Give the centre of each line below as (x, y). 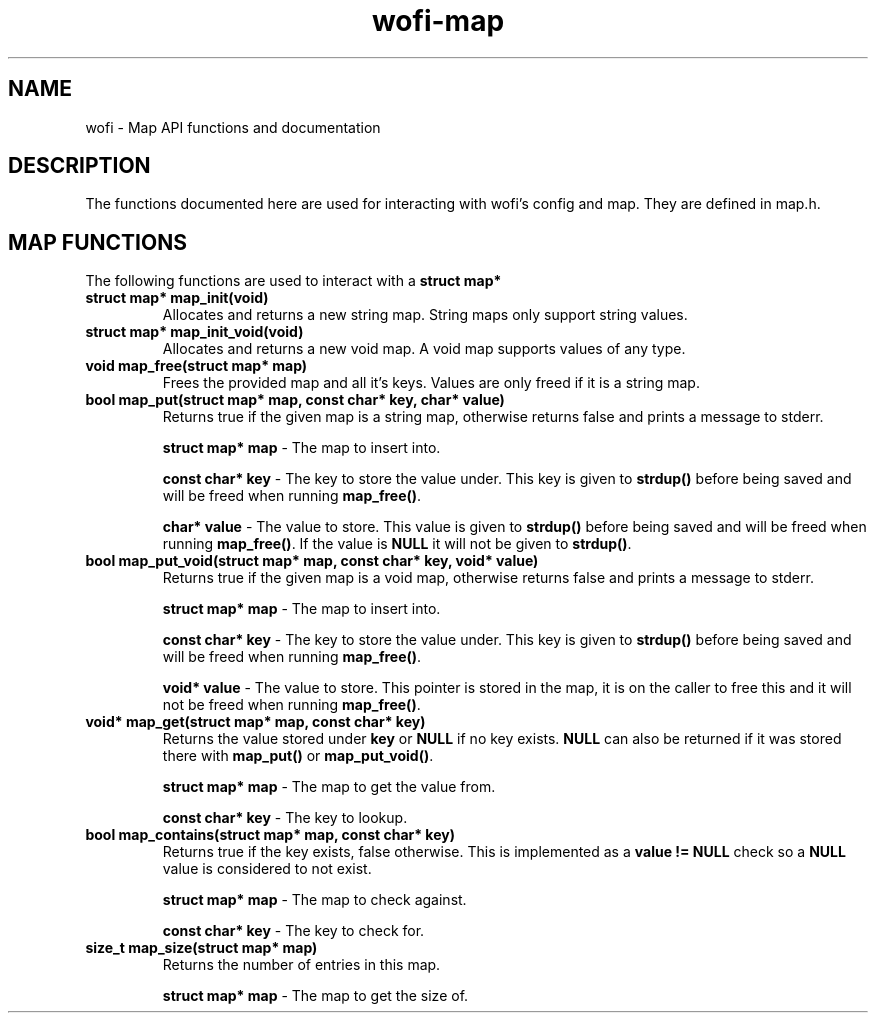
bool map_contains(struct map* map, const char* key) (270, 835)
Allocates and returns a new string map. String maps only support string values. (425, 315)
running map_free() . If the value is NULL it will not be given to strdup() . (397, 544)
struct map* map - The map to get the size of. (315, 996)
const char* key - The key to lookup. (285, 818)
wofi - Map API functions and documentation (233, 127)
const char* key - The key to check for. (293, 931)
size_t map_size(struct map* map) (201, 948)
